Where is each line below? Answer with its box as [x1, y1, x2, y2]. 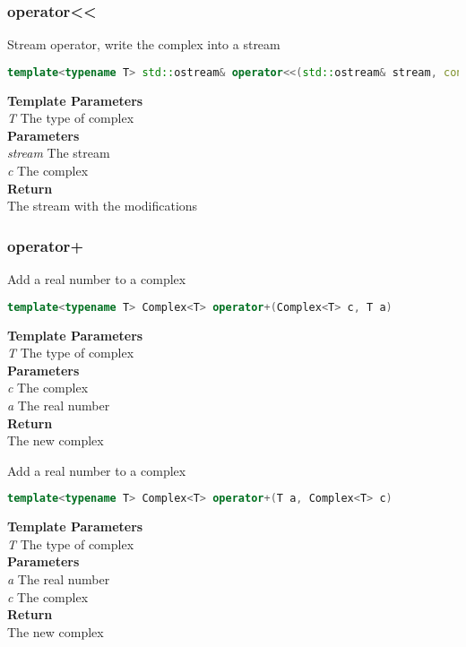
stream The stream [7, 143, 110, 162]
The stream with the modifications [7, 196, 198, 215]
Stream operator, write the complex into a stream [7, 35, 280, 54]
